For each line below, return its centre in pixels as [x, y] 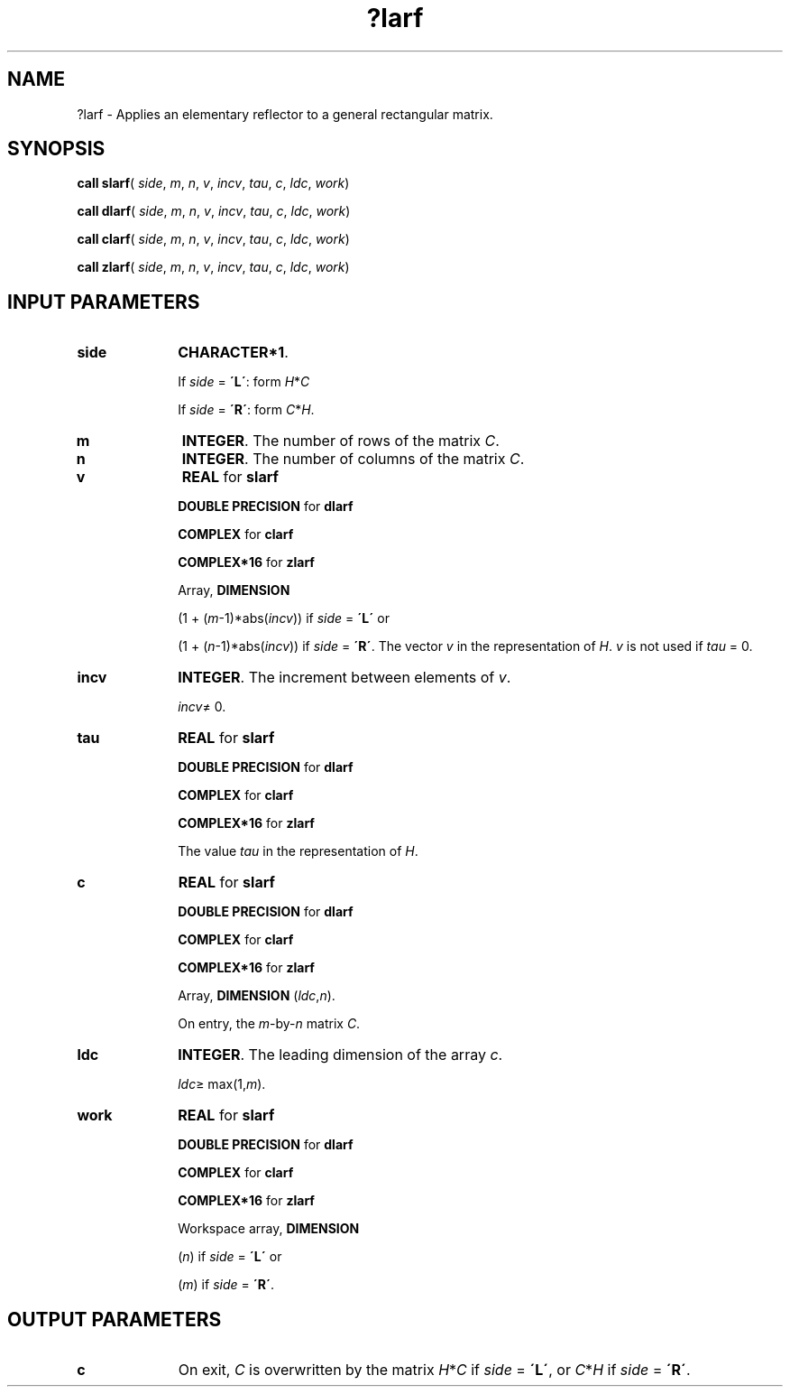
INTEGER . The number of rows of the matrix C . [340, 441]
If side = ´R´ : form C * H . [246, 410]
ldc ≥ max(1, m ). [222, 1084]
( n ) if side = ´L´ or [230, 1257]
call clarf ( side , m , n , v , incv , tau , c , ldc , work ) [213, 239]
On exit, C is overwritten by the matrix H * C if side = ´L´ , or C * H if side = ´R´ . [434, 1370]
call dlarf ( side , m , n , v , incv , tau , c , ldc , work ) [214, 211]
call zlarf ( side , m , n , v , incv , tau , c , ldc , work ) [213, 267]
